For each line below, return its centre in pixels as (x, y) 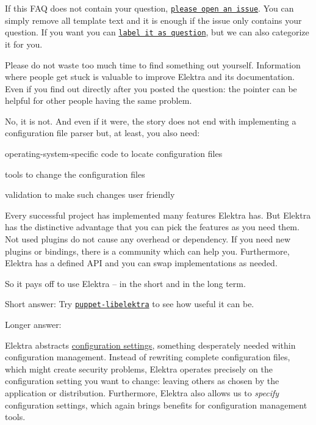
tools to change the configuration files (75, 174)
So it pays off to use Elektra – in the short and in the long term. (125, 283)
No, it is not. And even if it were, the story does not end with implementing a (151, 121)
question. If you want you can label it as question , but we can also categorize (157, 32)
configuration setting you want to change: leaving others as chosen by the (142, 381)
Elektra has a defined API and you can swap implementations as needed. (141, 263)
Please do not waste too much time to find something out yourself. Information (153, 64)
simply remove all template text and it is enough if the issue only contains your (153, 20)
